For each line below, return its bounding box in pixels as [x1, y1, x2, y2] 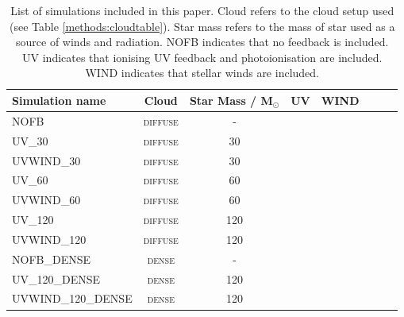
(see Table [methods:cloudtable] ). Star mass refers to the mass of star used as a [10, 17, 395, 34]
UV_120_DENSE [12, 270, 101, 287]
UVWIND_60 [12, 191, 81, 208]
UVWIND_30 [12, 152, 81, 168]
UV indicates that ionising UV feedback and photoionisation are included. [22, 48, 383, 65]
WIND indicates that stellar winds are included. [85, 64, 319, 81]
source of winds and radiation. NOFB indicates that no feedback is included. [16, 33, 389, 50]
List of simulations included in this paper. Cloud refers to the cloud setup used [10, 2, 394, 18]
